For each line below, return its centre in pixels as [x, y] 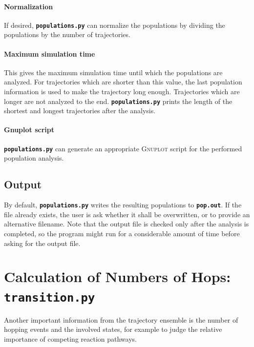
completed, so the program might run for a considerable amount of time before [122, 233]
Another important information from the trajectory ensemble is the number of [121, 319]
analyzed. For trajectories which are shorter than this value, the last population [123, 82]
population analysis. [34, 158]
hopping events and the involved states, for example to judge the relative [113, 329]
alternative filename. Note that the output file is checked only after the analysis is [127, 224]
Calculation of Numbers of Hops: [117, 276]
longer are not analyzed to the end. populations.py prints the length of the [118, 101]
